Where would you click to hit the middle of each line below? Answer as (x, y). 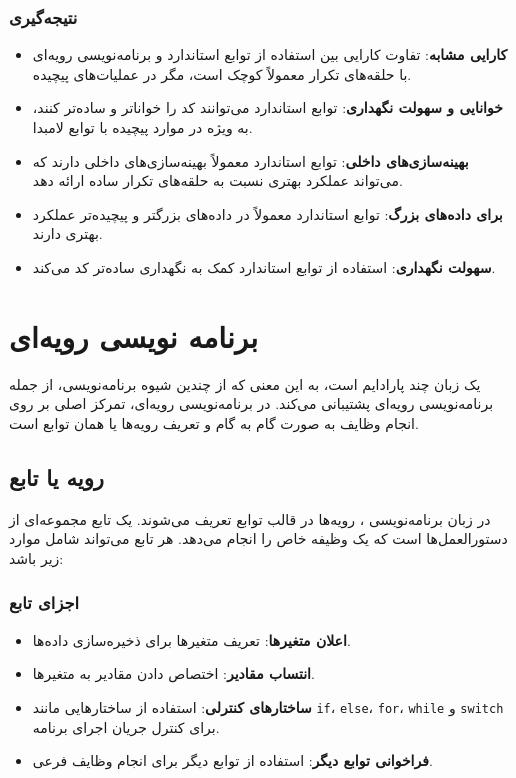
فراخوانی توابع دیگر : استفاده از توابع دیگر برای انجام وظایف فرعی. (232, 760)
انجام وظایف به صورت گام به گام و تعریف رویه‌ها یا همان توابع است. (214, 422)
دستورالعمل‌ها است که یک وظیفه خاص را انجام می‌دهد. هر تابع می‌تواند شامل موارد (258, 538)
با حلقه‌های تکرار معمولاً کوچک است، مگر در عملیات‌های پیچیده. (222, 73)
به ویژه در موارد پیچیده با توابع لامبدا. (142, 127)
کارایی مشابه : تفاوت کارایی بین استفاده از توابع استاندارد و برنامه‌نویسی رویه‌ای (270, 54)
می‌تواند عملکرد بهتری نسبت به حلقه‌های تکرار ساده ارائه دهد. (217, 180)
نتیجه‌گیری (43, 16)
